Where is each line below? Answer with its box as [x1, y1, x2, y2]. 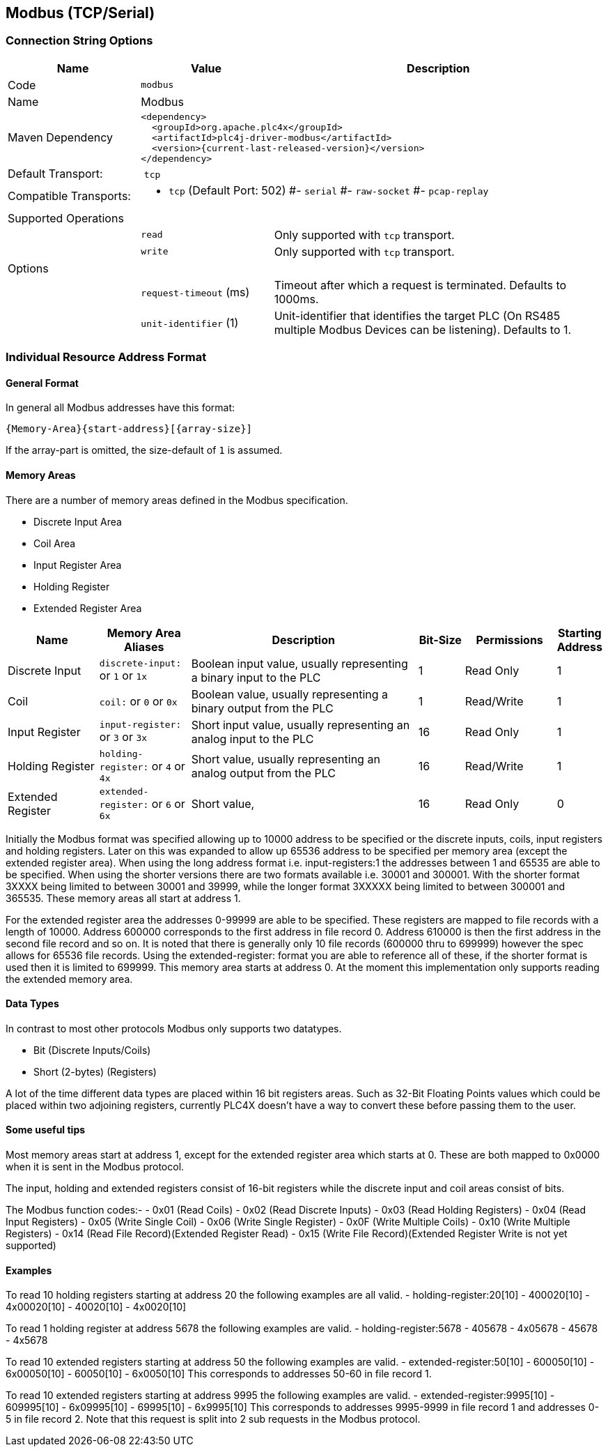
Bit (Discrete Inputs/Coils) [33, 1044, 151, 1056]
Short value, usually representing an [191, 751, 380, 766]
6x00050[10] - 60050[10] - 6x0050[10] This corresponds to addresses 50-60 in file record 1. [6, 1368, 432, 1380]
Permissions [476, 632, 543, 647]
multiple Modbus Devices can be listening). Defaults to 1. [274, 322, 572, 337]
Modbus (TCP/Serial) [6, 4, 155, 22]
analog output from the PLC [191, 765, 336, 780]
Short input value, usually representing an [191, 717, 410, 732]
